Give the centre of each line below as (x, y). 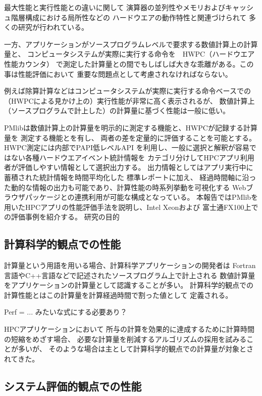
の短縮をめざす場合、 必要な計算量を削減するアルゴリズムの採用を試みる (125, 339)
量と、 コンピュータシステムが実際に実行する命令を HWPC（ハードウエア (129, 54)
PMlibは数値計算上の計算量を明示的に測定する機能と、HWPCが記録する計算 (131, 127)
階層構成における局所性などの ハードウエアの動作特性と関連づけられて (129, 17)
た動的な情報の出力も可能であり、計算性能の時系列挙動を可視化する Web (125, 187)
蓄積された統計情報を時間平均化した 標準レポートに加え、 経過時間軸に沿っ (130, 177)
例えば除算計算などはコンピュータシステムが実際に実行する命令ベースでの (127, 91)
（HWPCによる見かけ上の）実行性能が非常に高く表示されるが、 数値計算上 (129, 100)
